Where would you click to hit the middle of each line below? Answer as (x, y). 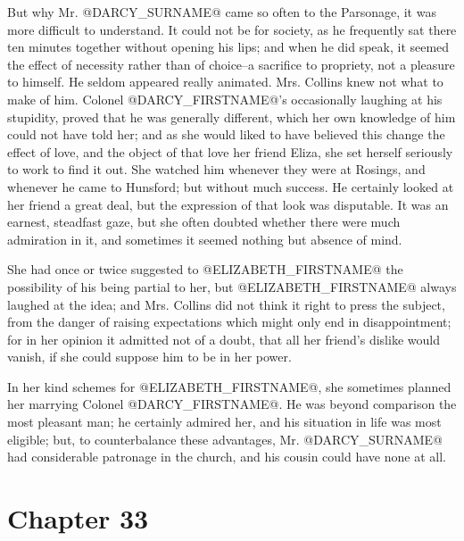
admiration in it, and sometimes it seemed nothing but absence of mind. (205, 239)
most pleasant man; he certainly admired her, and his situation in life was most (224, 422)
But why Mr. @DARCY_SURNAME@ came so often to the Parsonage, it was (222, 12)
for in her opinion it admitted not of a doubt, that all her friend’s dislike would (224, 339)
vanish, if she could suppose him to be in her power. (149, 357)
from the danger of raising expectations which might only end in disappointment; (229, 322)
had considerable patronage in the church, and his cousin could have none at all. (227, 457)
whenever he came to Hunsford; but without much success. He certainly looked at (231, 186)
